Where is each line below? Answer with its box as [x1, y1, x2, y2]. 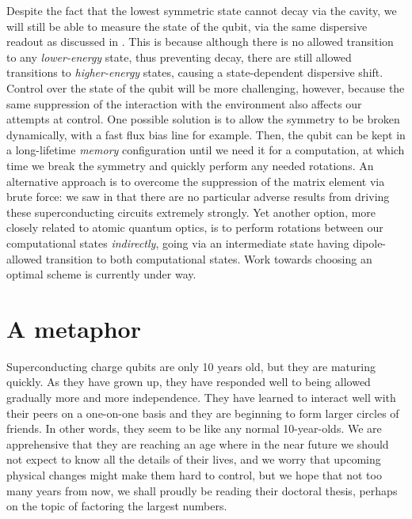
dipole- [353, 234, 387, 251]
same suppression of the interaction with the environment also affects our [6, 95, 362, 112]
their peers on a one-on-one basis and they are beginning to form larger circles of [6, 404, 399, 421]
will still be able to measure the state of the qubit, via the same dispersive [6, 17, 368, 34]
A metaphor [6, 312, 141, 344]
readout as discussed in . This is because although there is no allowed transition [6, 33, 394, 50]
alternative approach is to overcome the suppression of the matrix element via [6, 172, 385, 189]
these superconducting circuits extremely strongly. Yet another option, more [6, 203, 376, 220]
